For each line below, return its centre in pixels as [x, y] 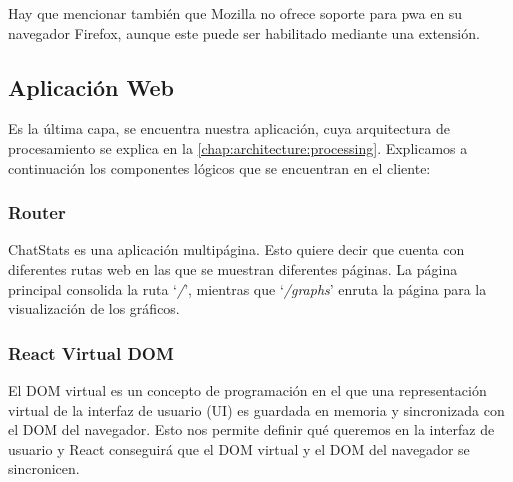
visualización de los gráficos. [94, 308]
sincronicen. [44, 468]
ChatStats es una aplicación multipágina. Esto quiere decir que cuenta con [236, 249]
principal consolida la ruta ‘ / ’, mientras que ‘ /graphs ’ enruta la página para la [247, 288]
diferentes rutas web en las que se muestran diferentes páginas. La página [233, 268]
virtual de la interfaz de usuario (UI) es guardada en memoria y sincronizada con [256, 409]
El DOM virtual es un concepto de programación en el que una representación [247, 389]
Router [37, 212]
